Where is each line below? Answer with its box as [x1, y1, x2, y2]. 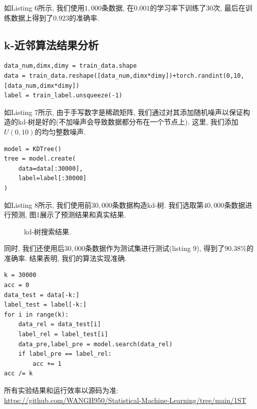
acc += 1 [33, 360, 62, 367]
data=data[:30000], [18, 165, 83, 172]
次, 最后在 [213, 3, 245, 13]
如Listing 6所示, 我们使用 [4, 3, 85, 13]
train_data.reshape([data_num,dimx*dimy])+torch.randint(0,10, [29, 72, 244, 79]
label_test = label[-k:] [4, 301, 87, 309]
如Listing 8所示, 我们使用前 [4, 199, 92, 210]
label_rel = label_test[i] [18, 331, 108, 338]
